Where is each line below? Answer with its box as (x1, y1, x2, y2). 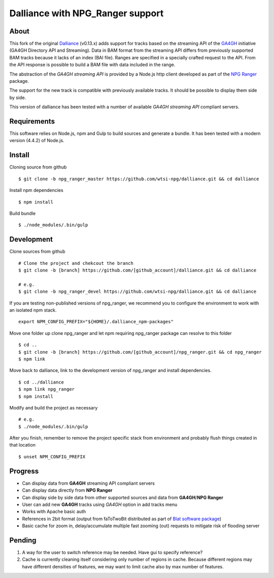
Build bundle (9, 210, 36, 216)
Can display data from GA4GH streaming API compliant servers (22, 480, 155, 486)
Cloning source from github (9, 164, 67, 170)
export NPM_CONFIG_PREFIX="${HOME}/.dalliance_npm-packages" (18, 319, 174, 325)
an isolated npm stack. (9, 307, 57, 313)
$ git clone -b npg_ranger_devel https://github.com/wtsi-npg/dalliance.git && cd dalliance (18, 289, 257, 294)
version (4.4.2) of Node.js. (9, 138, 64, 144)
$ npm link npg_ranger (18, 386, 75, 392)
